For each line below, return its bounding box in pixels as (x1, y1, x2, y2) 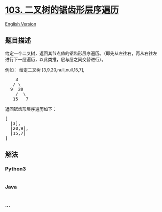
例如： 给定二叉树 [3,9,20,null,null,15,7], (5, 67, 85, 72)
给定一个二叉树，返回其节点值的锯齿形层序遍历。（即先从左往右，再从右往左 (5, 50, 158, 56)
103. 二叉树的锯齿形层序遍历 (5, 4, 119, 16)
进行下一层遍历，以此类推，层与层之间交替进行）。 (5, 56, 106, 62)
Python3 (5, 165, 26, 172)
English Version (5, 21, 37, 27)
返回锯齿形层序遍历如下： (5, 106, 57, 112)
